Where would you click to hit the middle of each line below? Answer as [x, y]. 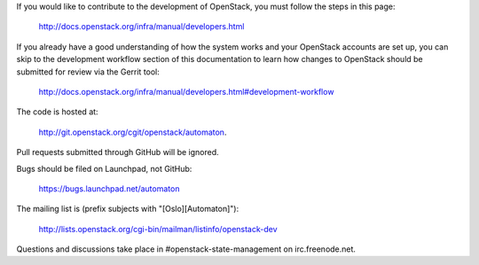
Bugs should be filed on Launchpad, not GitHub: [104, 168]
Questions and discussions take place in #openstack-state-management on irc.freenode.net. [186, 249]
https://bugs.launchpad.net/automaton [109, 188]
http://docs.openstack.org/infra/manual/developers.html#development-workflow [186, 91]
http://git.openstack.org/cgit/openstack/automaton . [133, 132]
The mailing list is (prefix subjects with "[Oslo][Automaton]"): [128, 209]
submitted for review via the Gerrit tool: [88, 72]
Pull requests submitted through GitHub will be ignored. [118, 152]
